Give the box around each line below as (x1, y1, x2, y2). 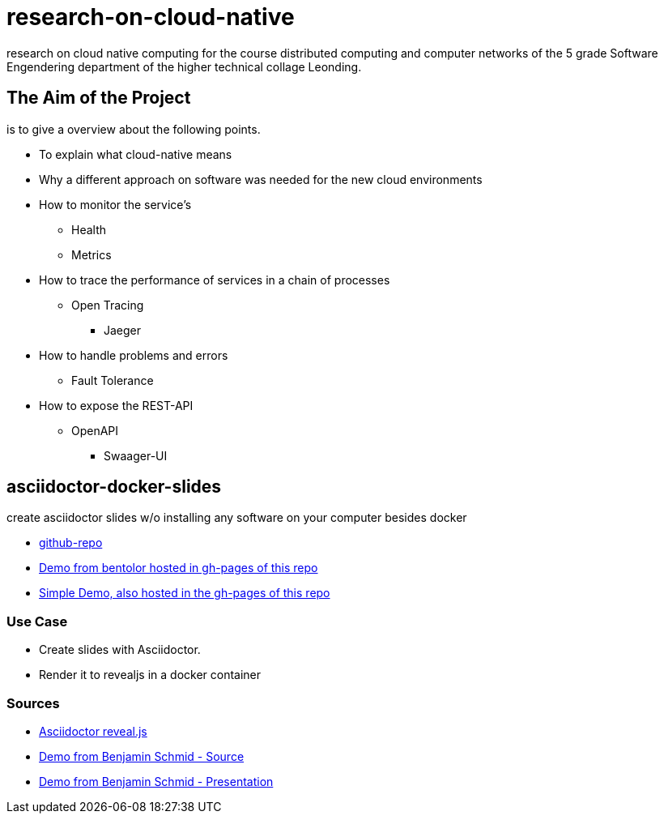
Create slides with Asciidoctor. (39, 643, 201, 657)
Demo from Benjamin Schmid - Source (39, 749, 245, 763)
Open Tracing (71, 297, 144, 312)
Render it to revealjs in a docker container (39, 668, 262, 682)
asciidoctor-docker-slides (6, 476, 222, 498)
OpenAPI (71, 423, 119, 438)
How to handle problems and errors (39, 348, 228, 362)
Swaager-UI (104, 448, 168, 463)
